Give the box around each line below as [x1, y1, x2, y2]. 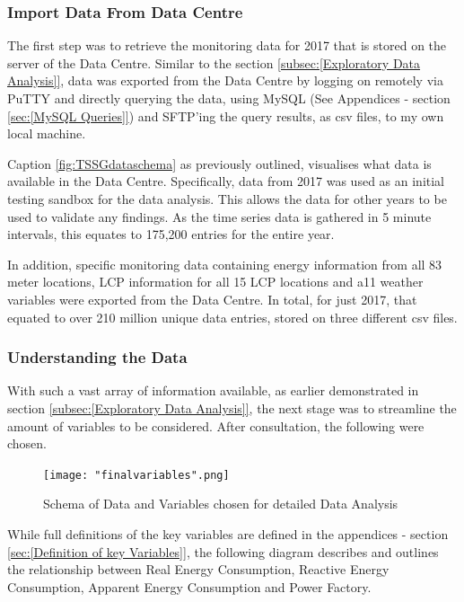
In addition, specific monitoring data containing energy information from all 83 [7, 254, 442, 273]
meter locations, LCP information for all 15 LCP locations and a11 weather [7, 272, 424, 291]
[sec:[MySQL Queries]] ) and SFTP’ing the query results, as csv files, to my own [7, 106, 444, 125]
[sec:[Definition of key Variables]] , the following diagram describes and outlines [7, 542, 439, 561]
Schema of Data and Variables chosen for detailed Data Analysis [43, 494, 398, 513]
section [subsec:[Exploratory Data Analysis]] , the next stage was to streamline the [7, 398, 457, 417]
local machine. [7, 124, 86, 143]
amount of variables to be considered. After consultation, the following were [7, 416, 425, 435]
